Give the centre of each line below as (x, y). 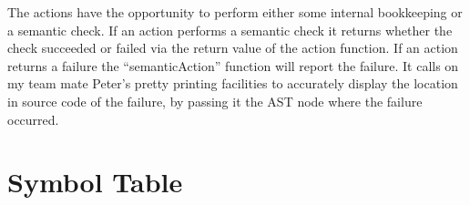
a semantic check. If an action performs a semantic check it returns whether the (230, 30)
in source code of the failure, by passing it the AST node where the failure (215, 101)
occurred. (33, 119)
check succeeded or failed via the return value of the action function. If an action (233, 48)
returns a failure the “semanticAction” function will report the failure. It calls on (233, 65)
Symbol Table (95, 182)
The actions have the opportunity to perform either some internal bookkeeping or (235, 12)
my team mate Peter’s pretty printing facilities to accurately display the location (233, 83)
